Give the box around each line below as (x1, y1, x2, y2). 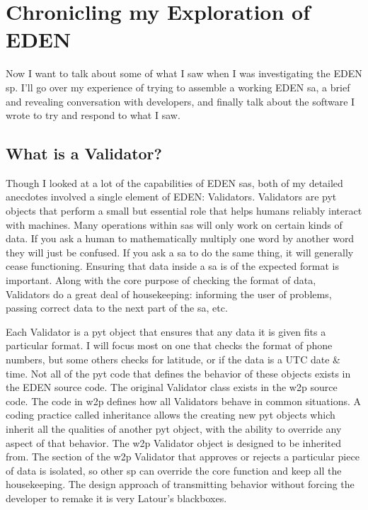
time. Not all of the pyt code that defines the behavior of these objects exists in (6, 365, 351, 380)
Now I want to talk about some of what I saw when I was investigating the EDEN (6, 66, 362, 81)
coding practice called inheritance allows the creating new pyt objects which (6, 407, 335, 422)
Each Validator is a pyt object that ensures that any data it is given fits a (6, 324, 326, 339)
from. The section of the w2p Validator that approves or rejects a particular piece (6, 449, 360, 464)
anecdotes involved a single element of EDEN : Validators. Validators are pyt (6, 189, 337, 204)
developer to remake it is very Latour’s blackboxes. (6, 490, 227, 505)
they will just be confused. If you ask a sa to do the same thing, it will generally (6, 244, 354, 259)
